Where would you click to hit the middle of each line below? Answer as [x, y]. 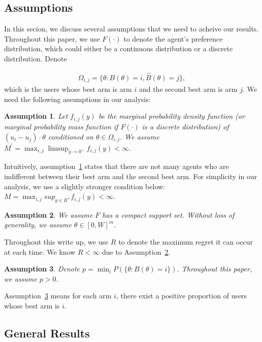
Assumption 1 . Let [36, 116]
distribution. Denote [36, 58]
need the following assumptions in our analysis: [77, 99]
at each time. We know [40, 251]
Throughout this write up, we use [56, 242]
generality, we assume [38, 225]
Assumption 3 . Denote [42, 269]
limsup [58, 148]
